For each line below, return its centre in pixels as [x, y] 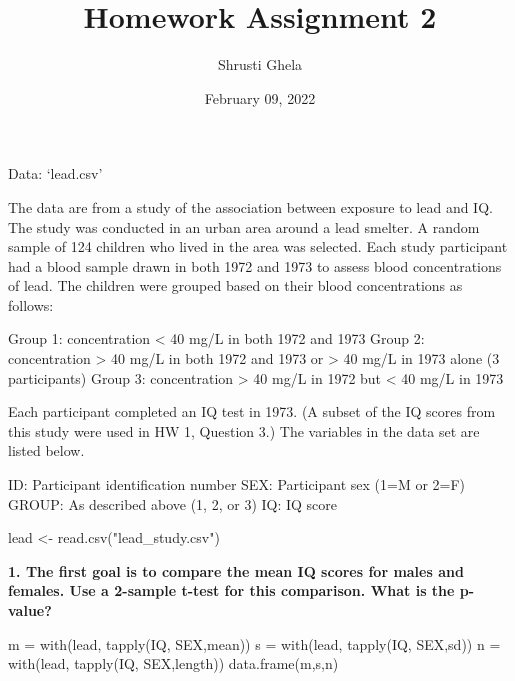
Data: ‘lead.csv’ [55, 173]
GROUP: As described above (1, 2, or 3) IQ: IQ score [173, 503]
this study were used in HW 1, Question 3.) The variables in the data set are [244, 430]
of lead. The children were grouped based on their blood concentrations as [235, 285]
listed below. [46, 450]
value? [30, 610]
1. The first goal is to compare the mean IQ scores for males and [236, 570]
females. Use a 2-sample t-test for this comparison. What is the [231, 590]
